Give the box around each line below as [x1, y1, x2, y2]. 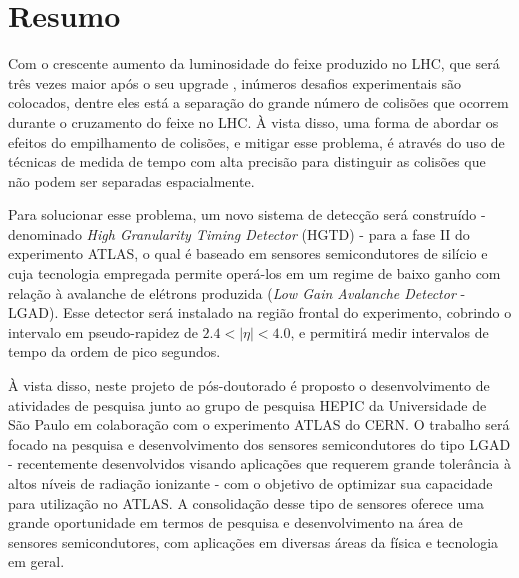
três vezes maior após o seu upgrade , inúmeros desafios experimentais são [8, 72, 462, 93]
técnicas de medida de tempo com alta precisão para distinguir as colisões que [8, 151, 486, 172]
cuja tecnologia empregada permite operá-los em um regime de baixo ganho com [8, 263, 501, 284]
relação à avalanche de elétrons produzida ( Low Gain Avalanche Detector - [8, 282, 466, 303]
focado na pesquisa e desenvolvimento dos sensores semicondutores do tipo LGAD [8, 433, 511, 454]
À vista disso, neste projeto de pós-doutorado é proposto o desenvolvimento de [8, 375, 490, 396]
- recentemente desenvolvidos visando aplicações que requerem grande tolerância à [8, 453, 511, 474]
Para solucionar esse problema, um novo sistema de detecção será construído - [8, 204, 486, 225]
